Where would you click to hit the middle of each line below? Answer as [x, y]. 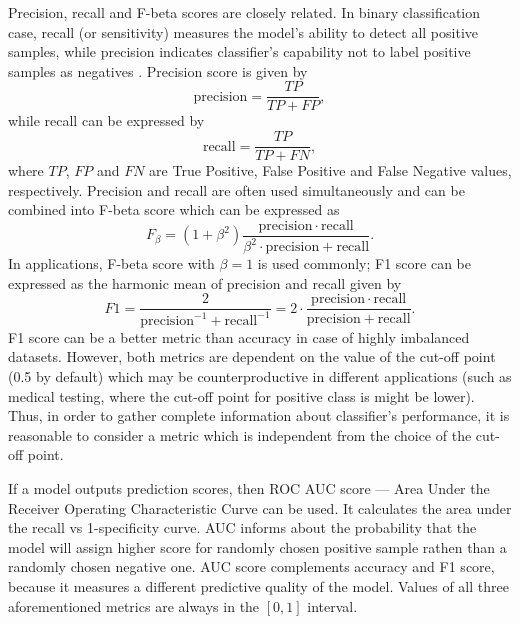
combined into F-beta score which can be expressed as [174, 209]
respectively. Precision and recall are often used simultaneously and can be [236, 189]
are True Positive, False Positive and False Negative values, [330, 170]
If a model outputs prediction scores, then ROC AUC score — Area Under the [249, 488]
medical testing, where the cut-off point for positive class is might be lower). [241, 395]
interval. [332, 605]
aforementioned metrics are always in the [134, 605]
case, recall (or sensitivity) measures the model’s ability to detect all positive [243, 31]
